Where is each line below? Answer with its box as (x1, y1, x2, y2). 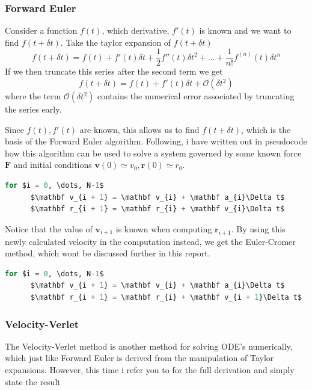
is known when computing (115, 222, 212, 235)
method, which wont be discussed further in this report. (5, 247, 210, 259)
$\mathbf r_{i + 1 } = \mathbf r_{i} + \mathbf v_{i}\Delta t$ (30, 205, 285, 214)
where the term (5, 90, 61, 102)
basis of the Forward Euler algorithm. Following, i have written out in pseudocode (5, 135, 307, 147)
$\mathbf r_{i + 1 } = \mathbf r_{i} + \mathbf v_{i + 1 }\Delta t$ (30, 292, 302, 302)
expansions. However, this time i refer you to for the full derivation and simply (5, 363, 295, 376)
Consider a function (5, 24, 78, 37)
